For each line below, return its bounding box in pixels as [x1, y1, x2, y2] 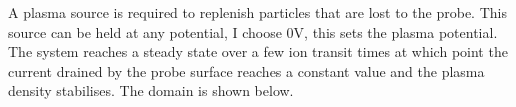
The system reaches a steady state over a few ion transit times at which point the [8, 41, 508, 62]
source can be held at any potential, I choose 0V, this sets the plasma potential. [8, 21, 498, 42]
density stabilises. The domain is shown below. [8, 80, 294, 101]
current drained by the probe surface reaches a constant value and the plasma [8, 60, 485, 81]
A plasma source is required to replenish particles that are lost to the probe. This [8, 2, 507, 22]
